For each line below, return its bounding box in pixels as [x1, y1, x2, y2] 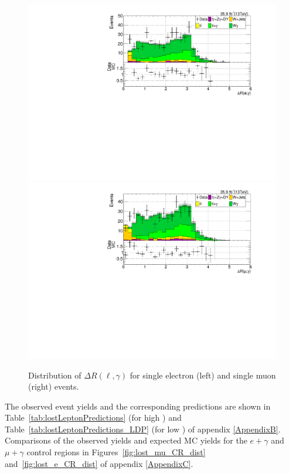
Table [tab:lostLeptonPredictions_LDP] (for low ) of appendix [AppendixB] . [5, 422, 281, 435]
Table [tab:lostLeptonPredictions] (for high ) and [5, 411, 182, 424]
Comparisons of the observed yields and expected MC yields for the [5, 434, 247, 446]
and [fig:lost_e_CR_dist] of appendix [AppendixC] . [5, 457, 193, 469]
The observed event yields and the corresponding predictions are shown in [5, 400, 271, 412]
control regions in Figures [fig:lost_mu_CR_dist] [26, 446, 206, 458]
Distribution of [28, 369, 81, 381]
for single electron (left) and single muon [130, 369, 276, 381]
